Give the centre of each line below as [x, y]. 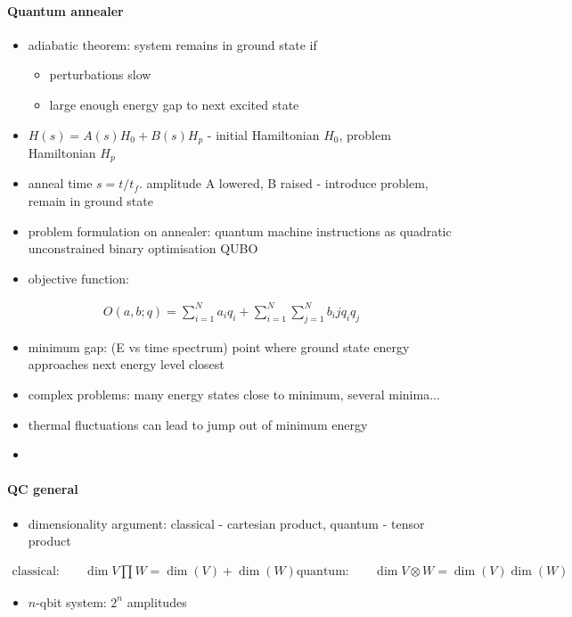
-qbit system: [71, 601]
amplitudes [157, 601]
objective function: [78, 278]
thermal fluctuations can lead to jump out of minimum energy [198, 424]
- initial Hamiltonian [263, 134]
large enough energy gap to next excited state [174, 104]
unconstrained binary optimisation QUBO [143, 248]
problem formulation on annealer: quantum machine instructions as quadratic [240, 230]
